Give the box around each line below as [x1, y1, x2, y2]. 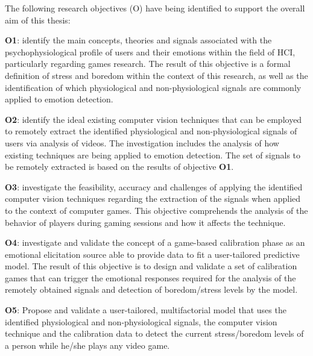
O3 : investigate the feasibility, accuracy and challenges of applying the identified [5, 180, 303, 193]
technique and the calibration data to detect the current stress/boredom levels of [5, 327, 304, 340]
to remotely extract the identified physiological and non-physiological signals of [5, 125, 297, 137]
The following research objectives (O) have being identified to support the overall [5, 2, 305, 14]
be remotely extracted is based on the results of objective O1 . [5, 160, 234, 173]
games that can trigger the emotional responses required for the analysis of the [5, 271, 296, 284]
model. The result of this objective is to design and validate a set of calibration [5, 260, 297, 272]
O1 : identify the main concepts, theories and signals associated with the [5, 34, 272, 46]
